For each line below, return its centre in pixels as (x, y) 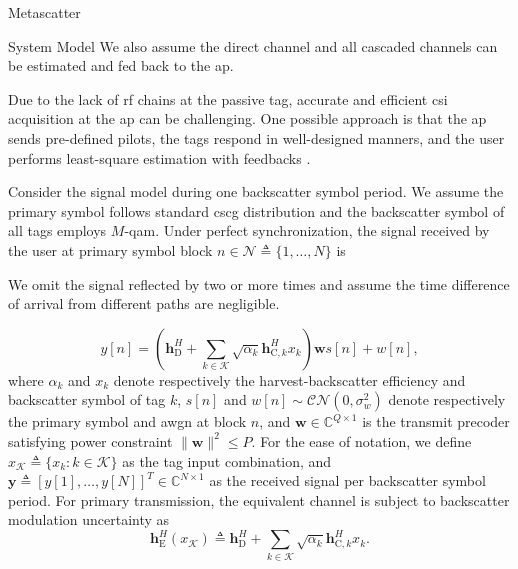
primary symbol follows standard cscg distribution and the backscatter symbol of (256, 210)
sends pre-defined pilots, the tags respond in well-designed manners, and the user (256, 137)
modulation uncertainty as (89, 519)
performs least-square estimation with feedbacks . (159, 157)
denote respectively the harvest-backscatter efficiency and (289, 379)
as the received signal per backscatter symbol (347, 480)
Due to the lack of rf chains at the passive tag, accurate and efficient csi (228, 98)
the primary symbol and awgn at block (127, 421)
